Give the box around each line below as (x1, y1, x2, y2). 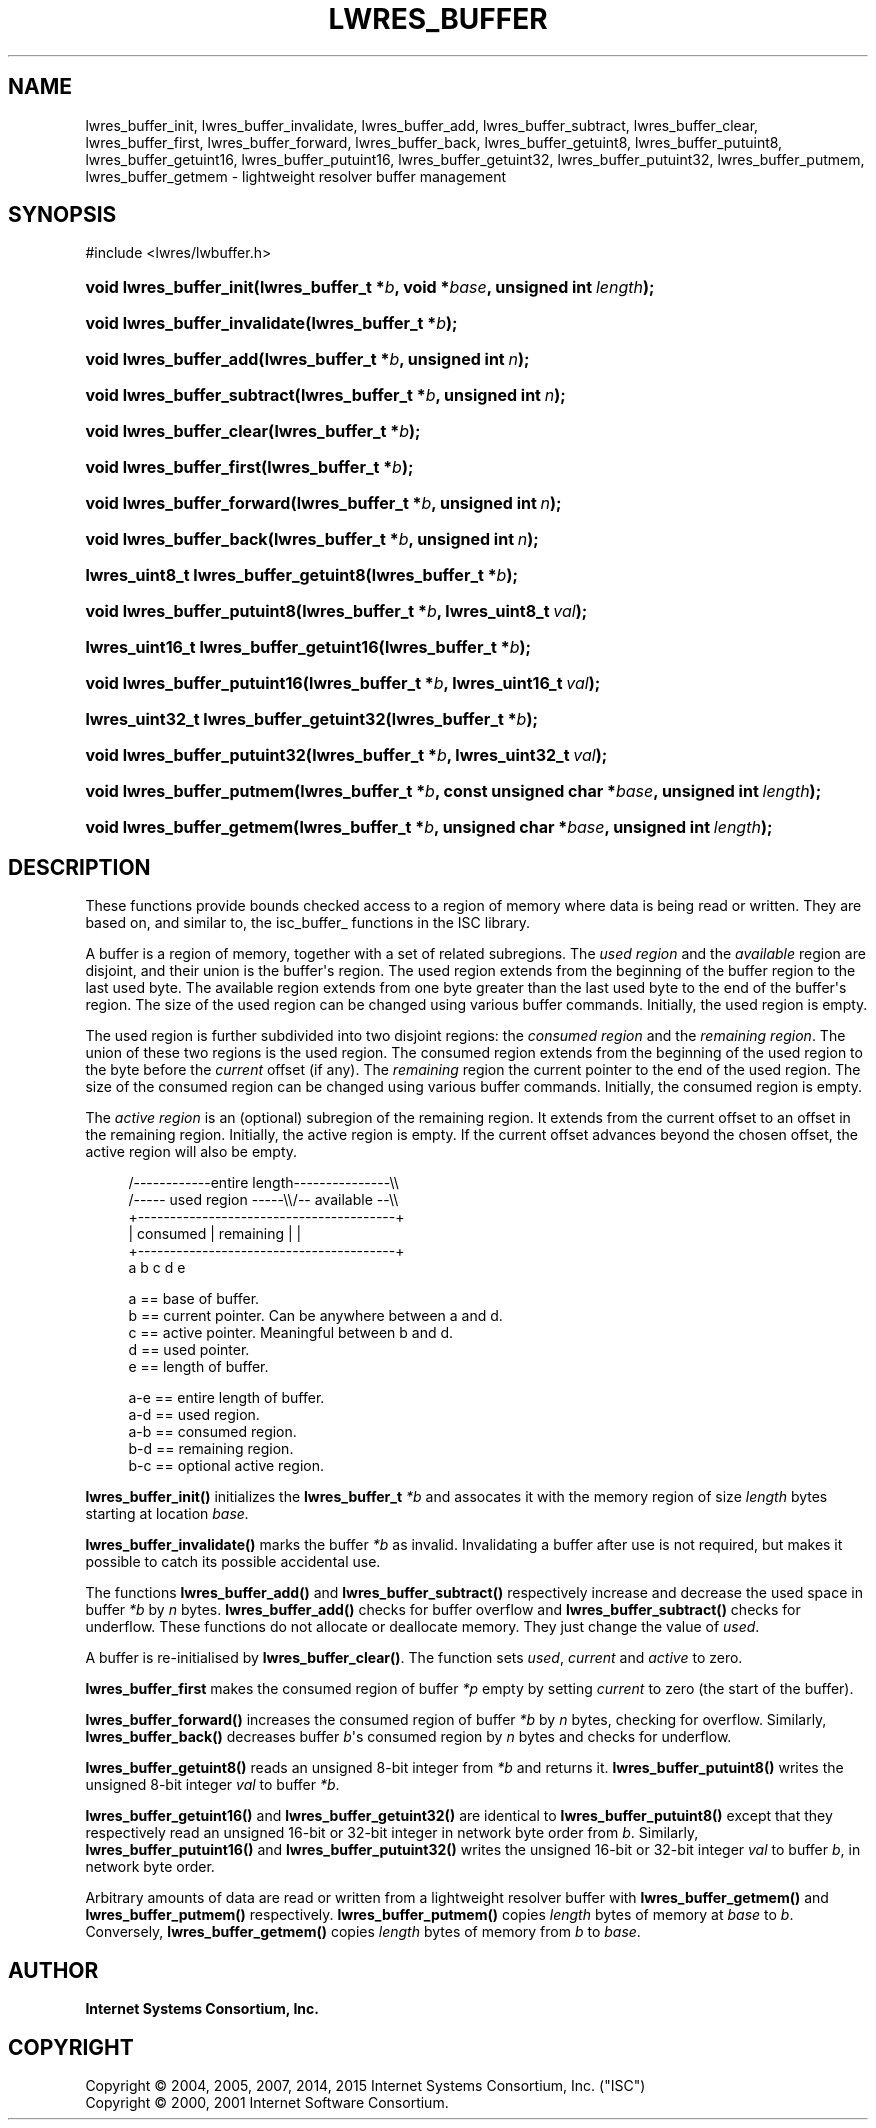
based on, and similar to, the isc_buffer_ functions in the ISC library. (85, 914, 531, 932)
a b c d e (128, 1259, 186, 1277)
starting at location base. (85, 1505, 249, 1523)
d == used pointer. (128, 1341, 250, 1359)
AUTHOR (8, 1957, 99, 1983)
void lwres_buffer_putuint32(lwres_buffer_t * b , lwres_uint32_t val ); (85, 745, 608, 766)
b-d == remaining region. (128, 1440, 294, 1458)
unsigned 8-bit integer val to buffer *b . (85, 1776, 340, 1794)
